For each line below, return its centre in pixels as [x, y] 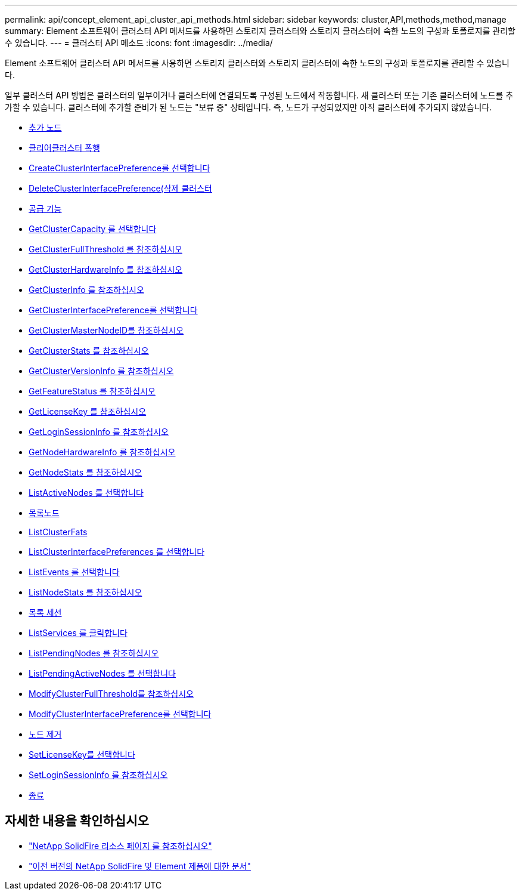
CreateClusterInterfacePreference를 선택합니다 [119, 168]
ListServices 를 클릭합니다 [78, 633]
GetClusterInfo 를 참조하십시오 [86, 290]
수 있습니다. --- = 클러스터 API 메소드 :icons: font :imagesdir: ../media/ [139, 43]
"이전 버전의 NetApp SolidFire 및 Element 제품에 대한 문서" [140, 866]
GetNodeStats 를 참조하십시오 [86, 472]
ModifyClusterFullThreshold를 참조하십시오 [111, 694]
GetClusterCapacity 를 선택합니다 [93, 229]
